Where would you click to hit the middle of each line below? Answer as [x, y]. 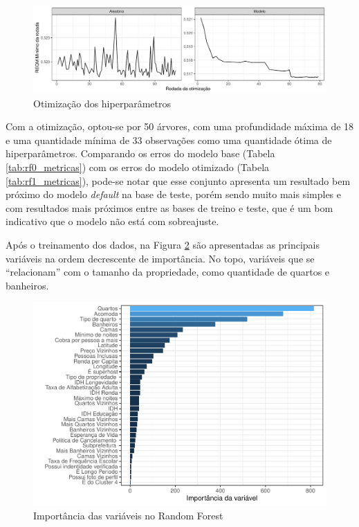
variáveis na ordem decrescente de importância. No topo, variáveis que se [160, 258]
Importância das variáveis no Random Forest [128, 515]
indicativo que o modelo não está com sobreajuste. [112, 221]
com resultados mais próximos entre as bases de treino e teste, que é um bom [169, 207]
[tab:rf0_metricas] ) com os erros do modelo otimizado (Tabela [138, 167]
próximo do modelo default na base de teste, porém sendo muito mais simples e [173, 194]
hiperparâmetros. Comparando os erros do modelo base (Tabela [140, 153]
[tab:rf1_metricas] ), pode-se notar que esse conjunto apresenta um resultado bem [178, 180]
